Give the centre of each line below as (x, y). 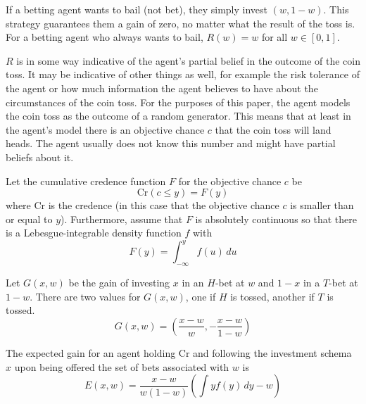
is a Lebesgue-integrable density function (94, 233)
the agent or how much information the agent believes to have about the (162, 88)
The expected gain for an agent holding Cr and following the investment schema (179, 352)
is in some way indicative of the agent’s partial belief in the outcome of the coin (188, 60)
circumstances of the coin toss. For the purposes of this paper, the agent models (178, 102)
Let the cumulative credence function (86, 181)
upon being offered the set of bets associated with (122, 366)
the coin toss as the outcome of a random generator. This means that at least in (178, 116)
